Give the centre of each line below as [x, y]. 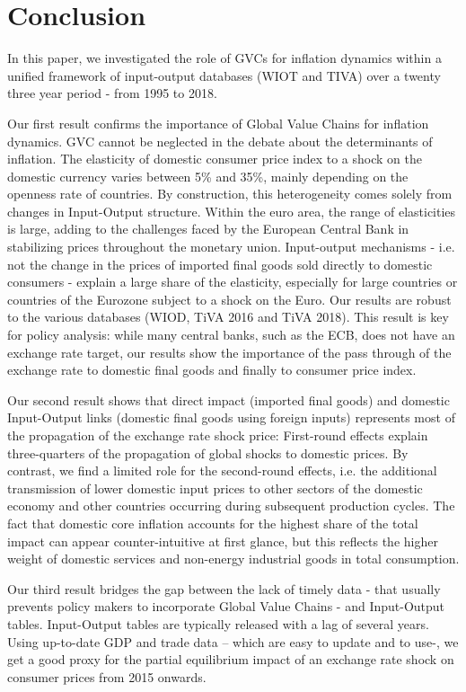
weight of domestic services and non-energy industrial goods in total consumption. [233, 559]
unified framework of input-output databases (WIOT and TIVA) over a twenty [224, 75]
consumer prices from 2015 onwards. [107, 676]
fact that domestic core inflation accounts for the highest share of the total [213, 523]
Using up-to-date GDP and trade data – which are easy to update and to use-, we [233, 641]
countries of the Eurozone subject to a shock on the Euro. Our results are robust [229, 299]
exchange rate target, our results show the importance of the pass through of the [229, 352]
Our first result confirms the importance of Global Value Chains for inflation [218, 123]
